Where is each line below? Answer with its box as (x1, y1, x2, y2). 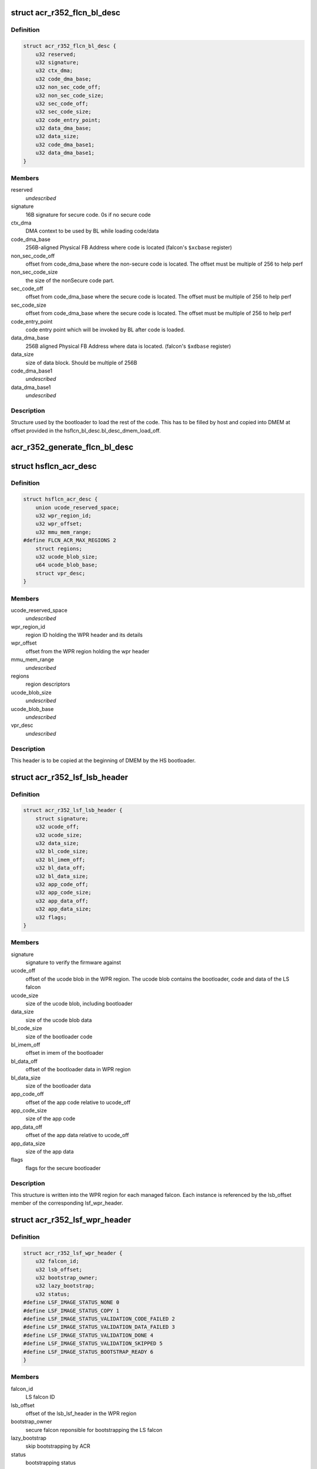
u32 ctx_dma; (35, 68, 73, 74)
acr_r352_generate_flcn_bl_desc (11, 442, 134, 452)
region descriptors (25, 680, 70, 687)
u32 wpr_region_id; (35, 512, 92, 519)
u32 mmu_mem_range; (35, 529, 92, 535)
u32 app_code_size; (35, 889, 92, 896)
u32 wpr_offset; (35, 521, 82, 527)
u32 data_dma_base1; (35, 150, 95, 156)
